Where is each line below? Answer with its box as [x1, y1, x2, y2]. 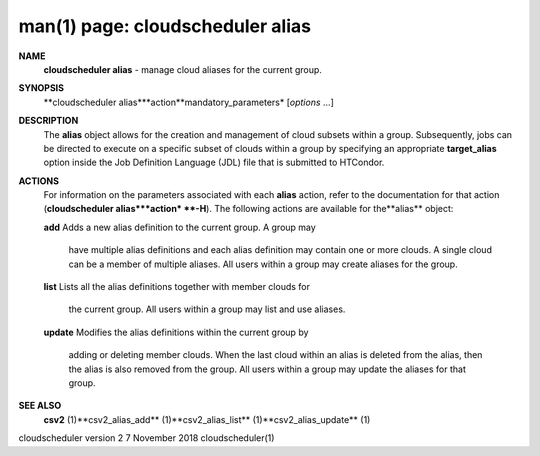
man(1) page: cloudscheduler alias [18, 15, 312, 37]
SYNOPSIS [18, 82, 65, 94]
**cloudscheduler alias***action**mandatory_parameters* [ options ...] [43, 96, 334, 108]
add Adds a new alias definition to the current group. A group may [43, 221, 317, 233]
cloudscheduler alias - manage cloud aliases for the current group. [43, 63, 322, 75]
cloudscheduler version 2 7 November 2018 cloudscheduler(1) [18, 432, 275, 444]
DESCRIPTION [18, 115, 79, 127]
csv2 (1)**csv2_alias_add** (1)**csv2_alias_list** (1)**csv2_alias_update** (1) [43, 413, 371, 425]
